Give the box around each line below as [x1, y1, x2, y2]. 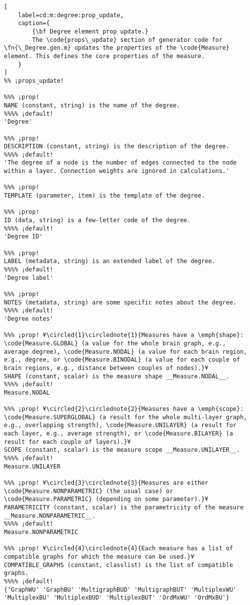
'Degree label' [4, 274, 54, 281]
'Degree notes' [4, 315, 54, 322]
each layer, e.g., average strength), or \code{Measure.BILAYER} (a [4, 430, 233, 437]
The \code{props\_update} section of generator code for [32, 36, 222, 43]
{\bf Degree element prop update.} [32, 28, 149, 35]
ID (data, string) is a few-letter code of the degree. [4, 217, 191, 224]
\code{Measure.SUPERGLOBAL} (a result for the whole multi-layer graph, [4, 413, 247, 421]
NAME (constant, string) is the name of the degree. [4, 101, 180, 109]
